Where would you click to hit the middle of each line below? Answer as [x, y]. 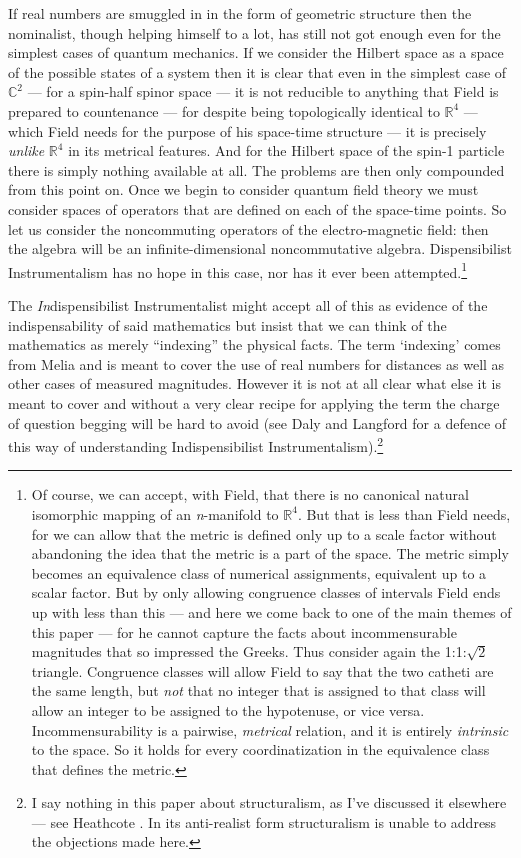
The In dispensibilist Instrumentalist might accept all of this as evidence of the [248, 304]
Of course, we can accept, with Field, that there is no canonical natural [250, 494]
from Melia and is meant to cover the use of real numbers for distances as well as [256, 363]
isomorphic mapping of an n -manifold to [155, 513]
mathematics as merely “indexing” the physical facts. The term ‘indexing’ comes [254, 344]
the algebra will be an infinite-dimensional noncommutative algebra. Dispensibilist [260, 248]
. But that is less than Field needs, [404, 513]
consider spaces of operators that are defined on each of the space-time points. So [257, 208]
